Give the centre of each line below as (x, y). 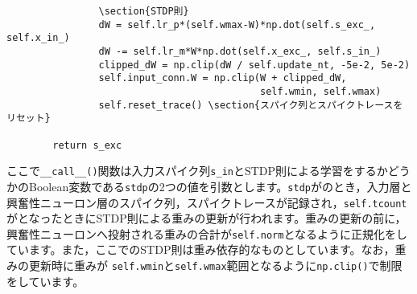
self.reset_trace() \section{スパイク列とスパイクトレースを (251, 105)
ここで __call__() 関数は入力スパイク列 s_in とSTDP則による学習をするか (197, 171)
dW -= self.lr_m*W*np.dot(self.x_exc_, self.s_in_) (240, 51)
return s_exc (87, 145)
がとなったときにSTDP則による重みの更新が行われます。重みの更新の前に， (206, 218)
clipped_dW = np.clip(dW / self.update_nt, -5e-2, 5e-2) (254, 65)
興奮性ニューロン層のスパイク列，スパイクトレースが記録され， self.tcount (207, 202)
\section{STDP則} (144, 11)
